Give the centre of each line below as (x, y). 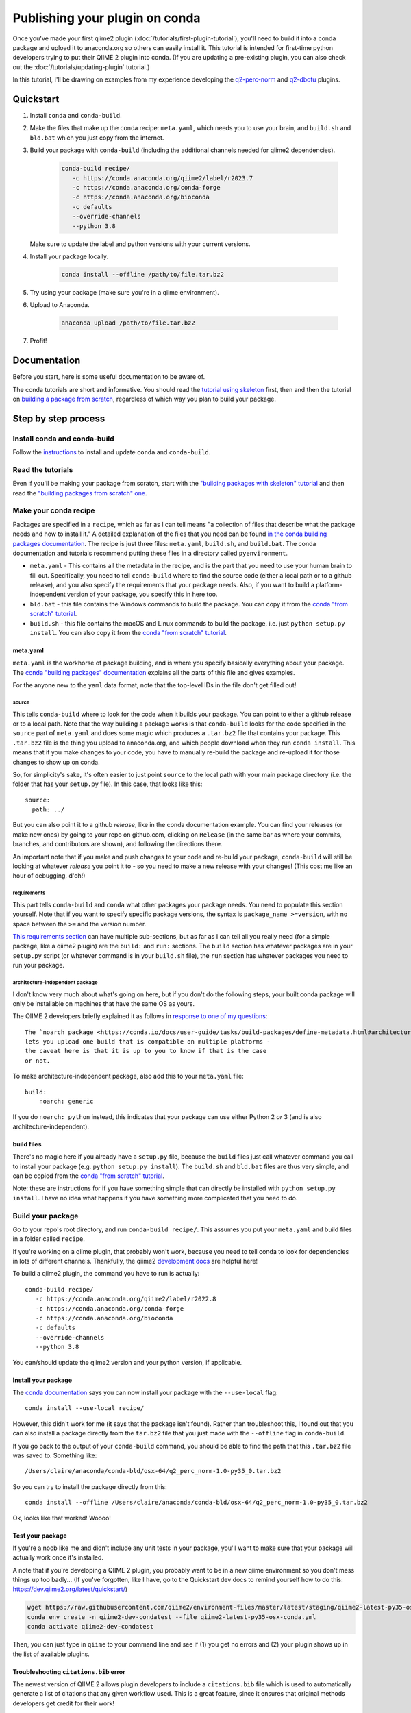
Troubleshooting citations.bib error (69, 1671)
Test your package (40, 1536)
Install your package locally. (69, 256)
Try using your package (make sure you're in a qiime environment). (124, 292)
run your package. (39, 965)
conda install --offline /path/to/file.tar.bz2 (142, 274)
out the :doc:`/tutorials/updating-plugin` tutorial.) (81, 67)
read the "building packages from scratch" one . (80, 493)
